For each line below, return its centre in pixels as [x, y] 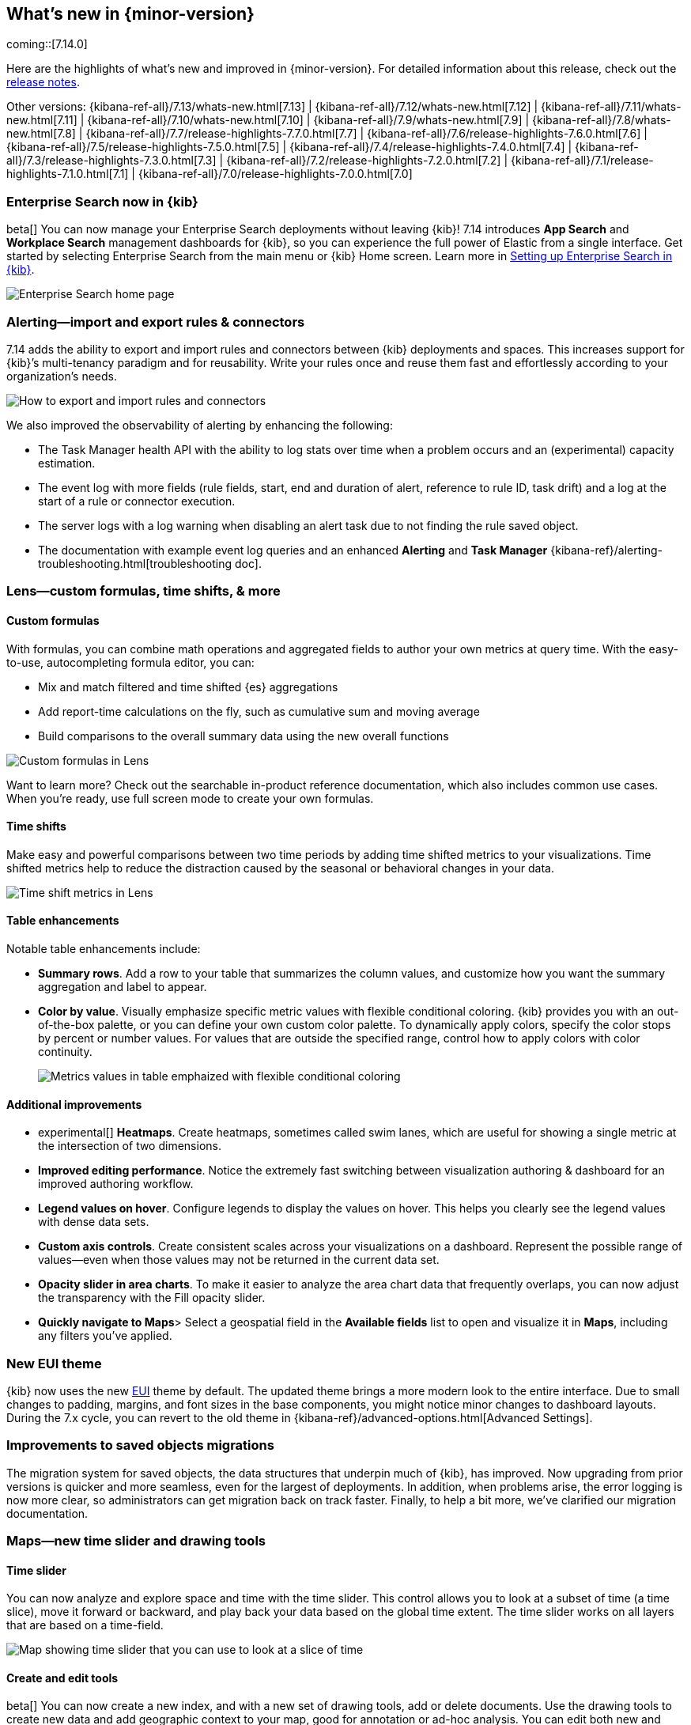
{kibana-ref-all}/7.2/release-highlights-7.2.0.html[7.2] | [367, 161]
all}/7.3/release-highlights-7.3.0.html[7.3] [111, 161]
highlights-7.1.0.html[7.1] [68, 174]
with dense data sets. [94, 1222]
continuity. [65, 1051]
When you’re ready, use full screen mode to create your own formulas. [190, 798]
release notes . [43, 82]
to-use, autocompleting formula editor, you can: [130, 662]
